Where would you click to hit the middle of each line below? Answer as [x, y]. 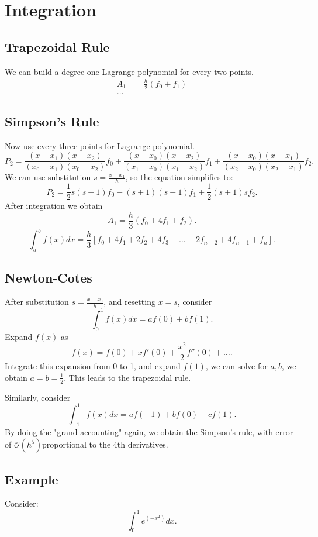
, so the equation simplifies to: [179, 177]
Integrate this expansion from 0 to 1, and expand [93, 366]
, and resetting [129, 302]
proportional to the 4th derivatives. [105, 444]
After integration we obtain [54, 206]
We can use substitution [48, 177]
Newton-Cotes [49, 277]
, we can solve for [236, 366]
